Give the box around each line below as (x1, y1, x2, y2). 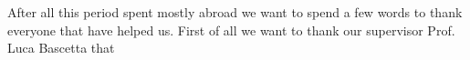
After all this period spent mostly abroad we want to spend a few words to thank (7, 3, 463, 21)
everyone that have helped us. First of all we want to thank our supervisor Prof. (7, 20, 455, 39)
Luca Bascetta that (7, 38, 115, 57)
